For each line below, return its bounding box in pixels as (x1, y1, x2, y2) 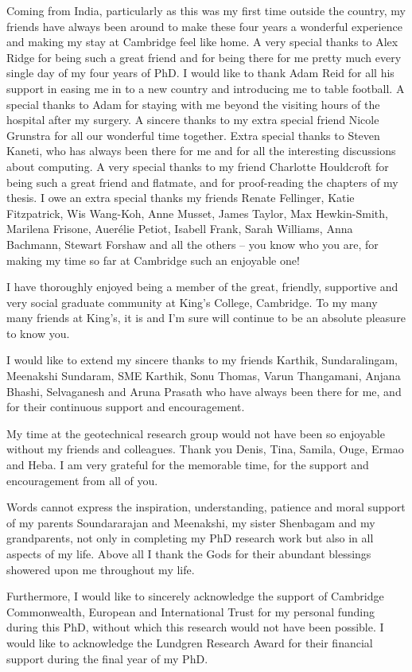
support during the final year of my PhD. (6, 650, 208, 666)
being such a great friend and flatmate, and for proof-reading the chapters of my (6, 173, 398, 190)
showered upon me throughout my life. (6, 561, 195, 577)
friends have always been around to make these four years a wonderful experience (6, 17, 402, 34)
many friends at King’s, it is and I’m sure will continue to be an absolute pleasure (6, 309, 406, 326)
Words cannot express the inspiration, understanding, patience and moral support (6, 499, 406, 515)
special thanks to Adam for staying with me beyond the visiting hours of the (6, 95, 380, 112)
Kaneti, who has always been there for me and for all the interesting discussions (6, 142, 396, 159)
